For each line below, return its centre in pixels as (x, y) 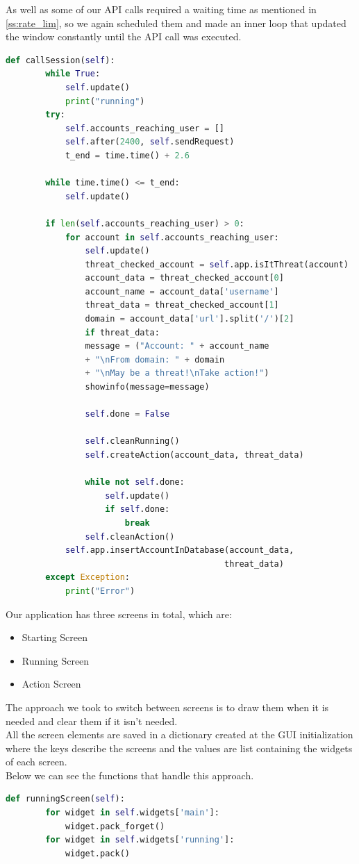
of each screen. (36, 762)
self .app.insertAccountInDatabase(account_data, (179, 550)
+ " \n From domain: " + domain (155, 359)
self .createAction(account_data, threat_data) (194, 455)
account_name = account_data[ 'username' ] (182, 291)
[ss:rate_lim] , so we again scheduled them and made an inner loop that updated (176, 23)
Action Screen (51, 684)
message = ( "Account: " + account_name (177, 346)
